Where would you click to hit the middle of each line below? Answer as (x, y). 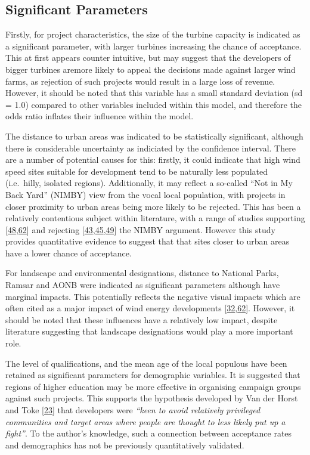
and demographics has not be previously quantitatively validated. (125, 445)
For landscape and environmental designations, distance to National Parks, (142, 273)
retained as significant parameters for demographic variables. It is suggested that (153, 375)
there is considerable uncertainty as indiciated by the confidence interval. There (151, 148)
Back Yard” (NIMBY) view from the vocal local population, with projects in (145, 194)
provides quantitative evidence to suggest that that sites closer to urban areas (148, 241)
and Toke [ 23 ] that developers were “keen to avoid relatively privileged (133, 410)
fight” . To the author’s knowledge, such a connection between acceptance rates (149, 433)
